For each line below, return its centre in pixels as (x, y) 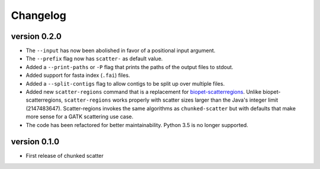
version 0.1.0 (35, 142)
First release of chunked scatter (65, 156)
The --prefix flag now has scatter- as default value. (94, 58)
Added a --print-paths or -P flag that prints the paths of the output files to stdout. (129, 67)
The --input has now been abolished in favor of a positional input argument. (121, 51)
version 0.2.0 (36, 36)
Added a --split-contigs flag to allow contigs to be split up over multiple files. (125, 83)
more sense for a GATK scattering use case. (79, 117)
